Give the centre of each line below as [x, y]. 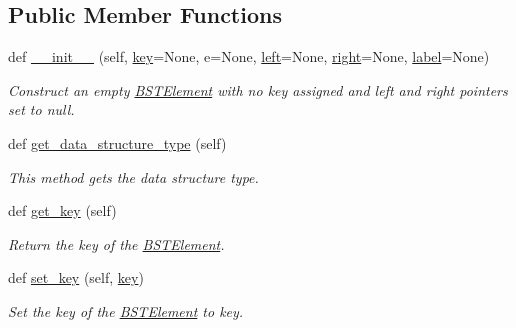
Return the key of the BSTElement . [116, 243]
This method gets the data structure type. [133, 176]
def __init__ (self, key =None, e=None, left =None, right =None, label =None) [249, 56]
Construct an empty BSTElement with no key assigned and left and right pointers [258, 89]
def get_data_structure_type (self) [117, 142]
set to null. [41, 109]
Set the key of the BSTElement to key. [126, 310]
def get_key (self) [62, 210]
